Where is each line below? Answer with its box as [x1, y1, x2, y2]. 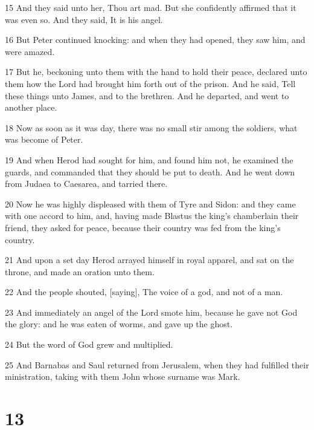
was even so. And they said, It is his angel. [5, 13, 163, 25]
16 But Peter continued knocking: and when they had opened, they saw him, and [5, 33, 306, 46]
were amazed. [5, 45, 55, 57]
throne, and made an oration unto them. [5, 265, 155, 278]
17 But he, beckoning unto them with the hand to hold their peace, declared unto [5, 65, 307, 78]
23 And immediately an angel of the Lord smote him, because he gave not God [5, 305, 298, 318]
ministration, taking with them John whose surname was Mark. [5, 370, 240, 383]
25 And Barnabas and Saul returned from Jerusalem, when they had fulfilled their [5, 358, 309, 371]
